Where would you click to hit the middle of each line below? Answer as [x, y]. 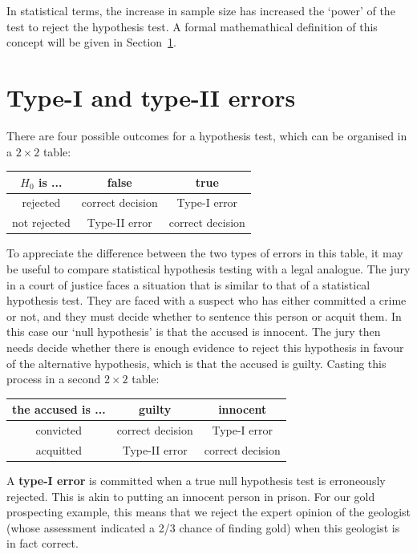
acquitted [59, 449]
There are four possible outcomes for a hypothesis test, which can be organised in [207, 135]
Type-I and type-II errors [151, 97]
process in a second [54, 379]
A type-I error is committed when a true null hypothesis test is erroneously [196, 480]
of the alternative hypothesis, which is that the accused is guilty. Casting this [196, 363]
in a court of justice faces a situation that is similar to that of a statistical [188, 284]
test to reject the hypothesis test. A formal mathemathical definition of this [192, 26]
